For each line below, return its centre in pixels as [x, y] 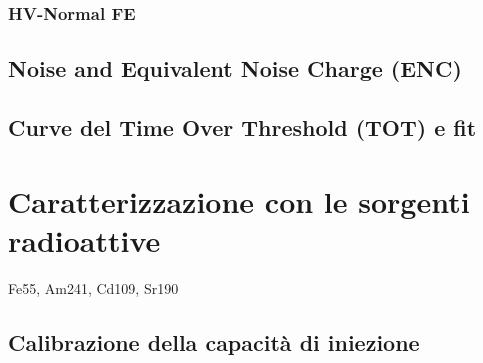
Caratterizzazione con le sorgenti [239, 200]
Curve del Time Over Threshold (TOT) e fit [242, 127]
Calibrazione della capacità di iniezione [214, 341]
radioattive [84, 239]
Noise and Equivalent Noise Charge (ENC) [235, 68]
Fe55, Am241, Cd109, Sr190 [93, 287]
